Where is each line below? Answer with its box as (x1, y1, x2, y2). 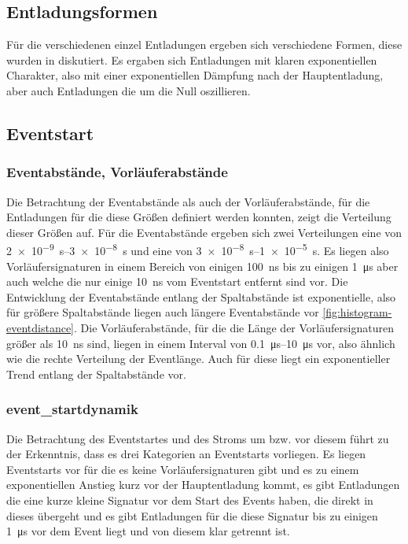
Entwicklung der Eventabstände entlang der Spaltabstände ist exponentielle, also (6, 288, 396, 305)
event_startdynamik (6, 399, 138, 419)
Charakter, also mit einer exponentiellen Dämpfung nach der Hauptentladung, (6, 67, 384, 83)
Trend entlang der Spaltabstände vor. (6, 365, 186, 382)
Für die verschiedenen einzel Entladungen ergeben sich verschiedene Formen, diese (6, 36, 402, 53)
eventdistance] (6, 319, 75, 335)
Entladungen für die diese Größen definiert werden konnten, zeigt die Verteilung (6, 209, 391, 225)
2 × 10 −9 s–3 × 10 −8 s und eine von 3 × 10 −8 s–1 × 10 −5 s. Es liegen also (6, 240, 389, 259)
